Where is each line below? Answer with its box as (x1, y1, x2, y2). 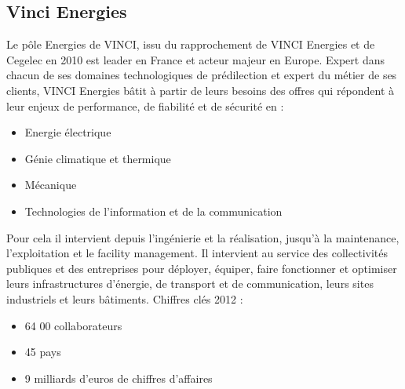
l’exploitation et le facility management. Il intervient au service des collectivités (6, 245, 388, 261)
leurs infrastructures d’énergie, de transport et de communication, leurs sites (6, 275, 374, 292)
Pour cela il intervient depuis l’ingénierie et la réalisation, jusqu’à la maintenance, (6, 229, 400, 245)
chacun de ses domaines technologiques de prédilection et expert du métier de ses (6, 67, 397, 83)
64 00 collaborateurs (24, 317, 122, 333)
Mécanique (24, 176, 77, 193)
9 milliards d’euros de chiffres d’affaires (24, 369, 213, 386)
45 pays (24, 344, 61, 360)
